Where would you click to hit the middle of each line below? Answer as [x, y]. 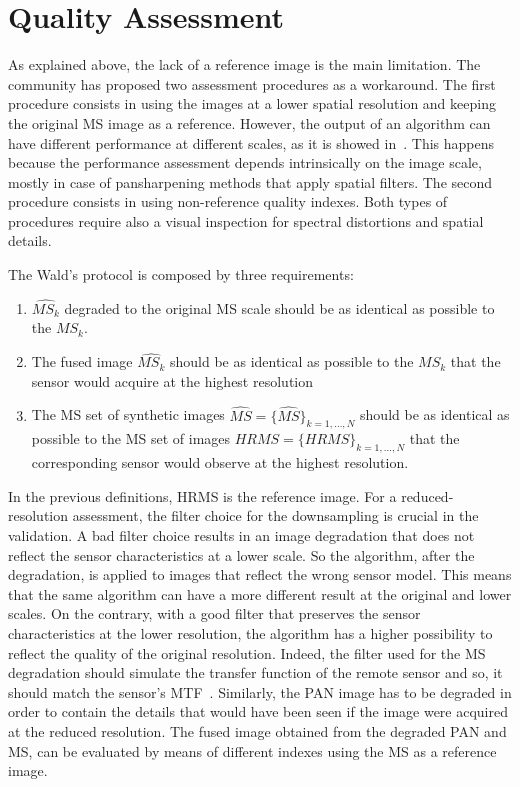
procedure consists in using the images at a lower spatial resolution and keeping [252, 103]
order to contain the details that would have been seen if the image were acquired [258, 711]
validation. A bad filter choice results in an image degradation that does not [241, 535]
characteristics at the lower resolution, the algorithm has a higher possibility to [250, 633]
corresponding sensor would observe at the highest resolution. [220, 462]
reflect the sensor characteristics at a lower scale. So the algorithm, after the [241, 554]
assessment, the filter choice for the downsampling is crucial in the [275, 515]
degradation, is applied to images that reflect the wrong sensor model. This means [260, 574]
